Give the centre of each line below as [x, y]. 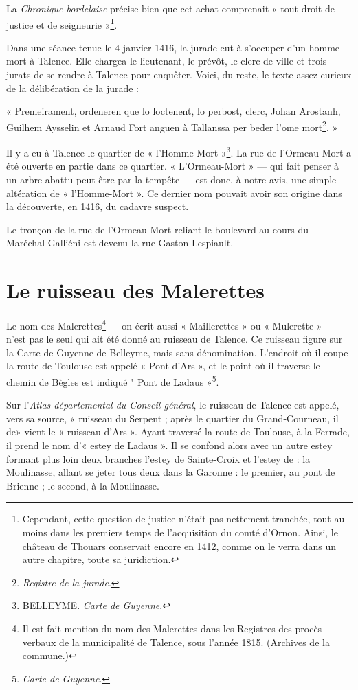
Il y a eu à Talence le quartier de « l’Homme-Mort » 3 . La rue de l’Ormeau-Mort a [179, 151]
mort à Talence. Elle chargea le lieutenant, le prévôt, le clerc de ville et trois [167, 61]
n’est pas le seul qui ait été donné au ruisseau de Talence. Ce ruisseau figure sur [175, 339]
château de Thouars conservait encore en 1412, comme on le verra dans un [179, 545]
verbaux [39, 642]
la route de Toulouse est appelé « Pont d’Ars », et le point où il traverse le [163, 366]
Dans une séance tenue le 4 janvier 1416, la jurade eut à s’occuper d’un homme [173, 47]
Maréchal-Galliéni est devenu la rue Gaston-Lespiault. [120, 243]
